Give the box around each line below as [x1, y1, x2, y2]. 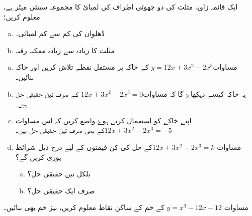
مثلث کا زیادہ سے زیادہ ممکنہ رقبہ [15, 45, 115, 55]
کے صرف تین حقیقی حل [15, 88, 79, 99]
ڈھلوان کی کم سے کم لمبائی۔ [15, 28, 105, 39]
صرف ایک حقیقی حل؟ [27, 185, 95, 195]
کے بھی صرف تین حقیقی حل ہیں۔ [15, 125, 105, 135]
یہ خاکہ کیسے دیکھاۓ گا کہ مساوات [143, 88, 246, 99]
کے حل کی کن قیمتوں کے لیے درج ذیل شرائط [15, 141, 152, 152]
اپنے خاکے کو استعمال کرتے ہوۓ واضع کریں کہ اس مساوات [15, 115, 192, 125]
